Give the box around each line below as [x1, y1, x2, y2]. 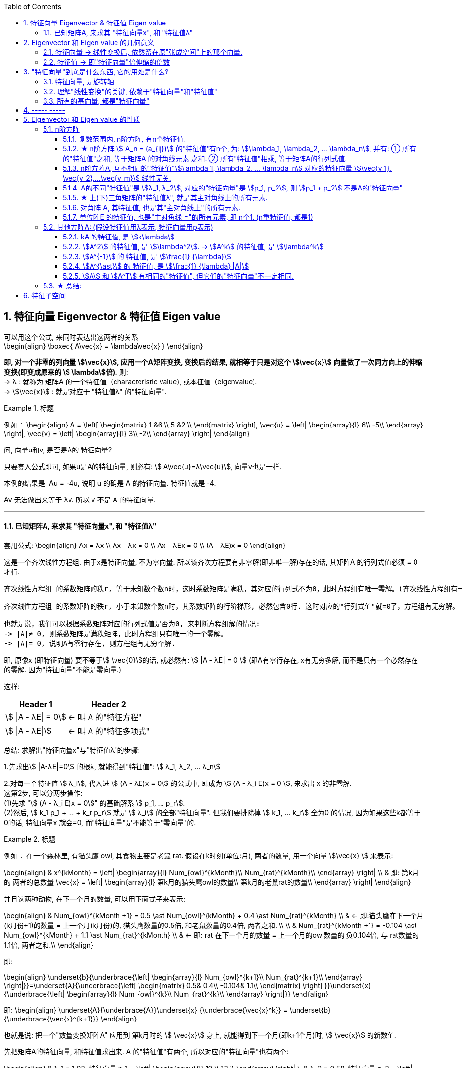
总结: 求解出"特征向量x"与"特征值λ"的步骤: [4, 746, 140, 755]
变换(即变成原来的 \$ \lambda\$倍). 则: [4, 367, 128, 376]
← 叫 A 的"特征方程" [68, 712, 142, 723]
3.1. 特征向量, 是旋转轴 [43, 77, 114, 86]
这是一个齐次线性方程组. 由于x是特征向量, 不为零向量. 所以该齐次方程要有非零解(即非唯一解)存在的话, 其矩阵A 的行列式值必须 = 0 [4, 558, 418, 567]
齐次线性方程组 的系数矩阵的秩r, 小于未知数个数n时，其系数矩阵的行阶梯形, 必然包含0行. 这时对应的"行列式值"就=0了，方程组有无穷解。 [4, 602, 459, 611]
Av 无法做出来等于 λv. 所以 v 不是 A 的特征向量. [4, 495, 156, 504]
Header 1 [19, 699, 52, 710]
